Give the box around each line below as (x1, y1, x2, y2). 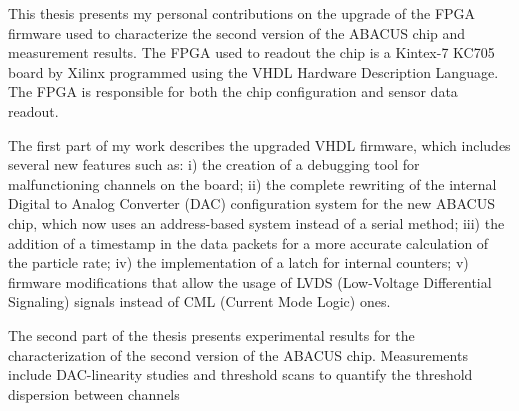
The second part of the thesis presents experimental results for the (8, 324, 415, 345)
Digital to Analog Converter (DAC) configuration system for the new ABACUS (8, 193, 495, 214)
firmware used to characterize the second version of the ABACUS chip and (8, 22, 466, 43)
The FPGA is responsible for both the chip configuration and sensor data (8, 81, 458, 102)
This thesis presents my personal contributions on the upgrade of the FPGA (8, 3, 476, 23)
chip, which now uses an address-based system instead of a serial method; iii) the (8, 212, 505, 233)
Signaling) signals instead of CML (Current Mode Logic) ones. (8, 291, 391, 312)
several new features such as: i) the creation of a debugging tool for (8, 154, 420, 175)
